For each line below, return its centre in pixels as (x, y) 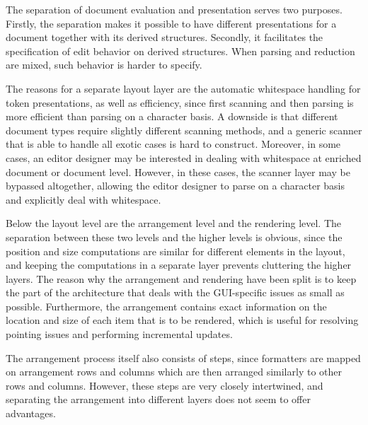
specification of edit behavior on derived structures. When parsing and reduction (180, 51)
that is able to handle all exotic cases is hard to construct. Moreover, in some (173, 144)
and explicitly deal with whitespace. (84, 199)
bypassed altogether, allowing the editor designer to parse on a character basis (176, 186)
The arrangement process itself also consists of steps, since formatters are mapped (183, 357)
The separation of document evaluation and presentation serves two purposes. (174, 9)
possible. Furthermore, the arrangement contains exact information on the (166, 306)
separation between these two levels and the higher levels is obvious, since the (174, 237)
